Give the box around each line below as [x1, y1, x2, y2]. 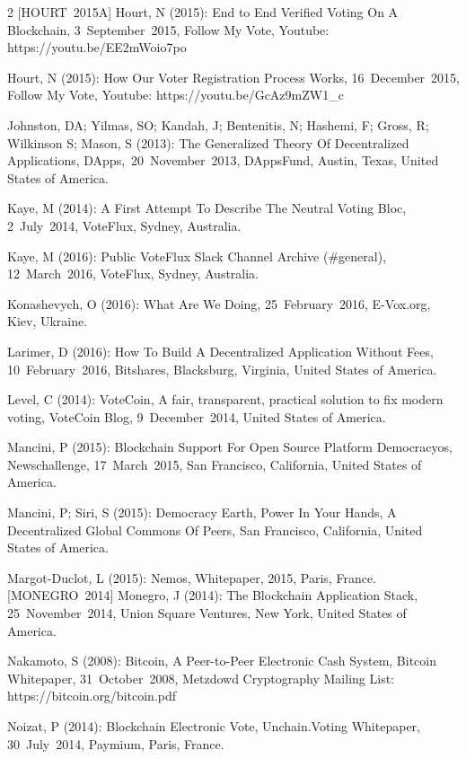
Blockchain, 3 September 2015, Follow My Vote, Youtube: [7, 20, 330, 39]
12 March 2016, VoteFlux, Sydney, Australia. [7, 264, 259, 283]
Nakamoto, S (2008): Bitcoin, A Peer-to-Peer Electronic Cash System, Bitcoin [7, 651, 436, 670]
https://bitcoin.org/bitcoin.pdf [7, 686, 177, 705]
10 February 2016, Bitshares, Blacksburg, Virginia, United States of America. [7, 359, 437, 378]
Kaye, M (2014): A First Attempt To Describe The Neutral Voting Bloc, [7, 199, 407, 217]
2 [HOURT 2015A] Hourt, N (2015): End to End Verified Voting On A [7, 3, 399, 21]
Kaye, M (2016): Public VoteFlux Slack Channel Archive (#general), [7, 246, 387, 265]
